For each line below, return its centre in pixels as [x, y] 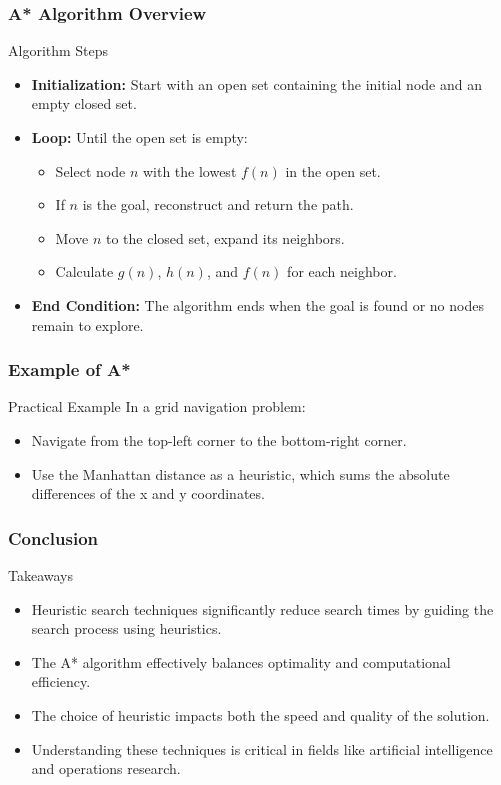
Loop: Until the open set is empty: [139, 137]
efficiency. [61, 681]
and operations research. [106, 768]
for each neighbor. [342, 271]
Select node [90, 170]
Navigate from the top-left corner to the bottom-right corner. [219, 439]
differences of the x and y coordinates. [148, 493]
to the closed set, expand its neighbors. [225, 237]
